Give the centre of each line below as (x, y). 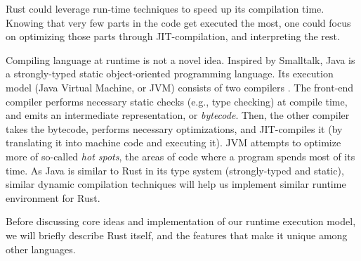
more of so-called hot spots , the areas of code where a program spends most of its (180, 156)
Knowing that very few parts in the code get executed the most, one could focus (178, 22)
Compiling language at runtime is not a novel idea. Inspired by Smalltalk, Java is (180, 59)
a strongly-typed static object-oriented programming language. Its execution (170, 74)
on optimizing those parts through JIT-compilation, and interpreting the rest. (173, 36)
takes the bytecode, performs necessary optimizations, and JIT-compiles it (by (174, 128)
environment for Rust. (53, 197)
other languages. (41, 249)
